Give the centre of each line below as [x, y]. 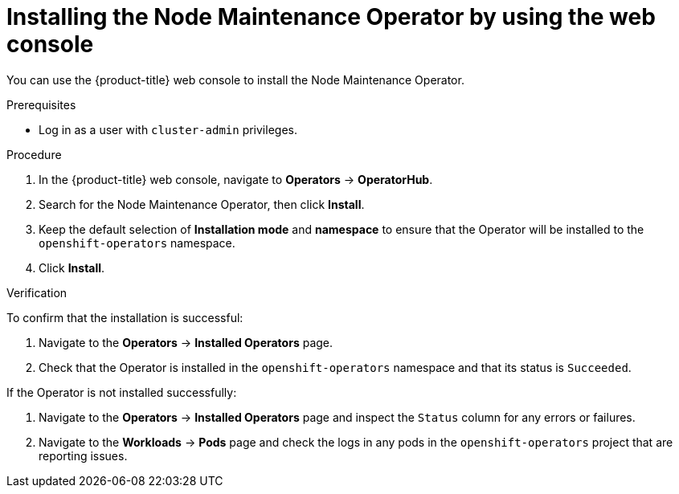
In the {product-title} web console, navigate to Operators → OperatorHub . [236, 179]
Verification [37, 292]
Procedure [34, 154]
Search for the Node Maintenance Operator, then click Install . [202, 204]
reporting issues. [83, 455]
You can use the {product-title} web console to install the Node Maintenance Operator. [235, 80]
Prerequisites [41, 104]
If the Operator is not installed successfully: [122, 392]
